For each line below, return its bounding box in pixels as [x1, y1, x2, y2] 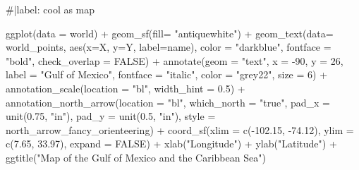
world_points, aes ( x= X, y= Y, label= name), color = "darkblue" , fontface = [6, 40, 331, 54]
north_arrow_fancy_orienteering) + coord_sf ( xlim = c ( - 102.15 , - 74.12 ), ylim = [6, 122, 354, 137]
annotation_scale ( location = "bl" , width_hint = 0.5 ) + [6, 80, 245, 95]
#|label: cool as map [6, 2, 95, 16]
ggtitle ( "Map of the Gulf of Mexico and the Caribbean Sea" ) [6, 150, 266, 164]
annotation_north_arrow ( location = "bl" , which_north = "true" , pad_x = [6, 95, 330, 109]
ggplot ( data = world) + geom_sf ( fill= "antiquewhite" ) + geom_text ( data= [6, 25, 334, 40]
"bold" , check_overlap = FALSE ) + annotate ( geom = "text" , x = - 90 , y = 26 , [6, 53, 343, 68]
